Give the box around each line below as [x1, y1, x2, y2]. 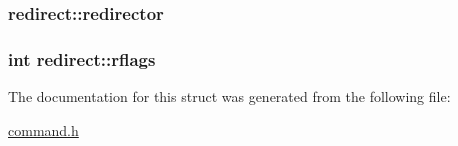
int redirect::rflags [8, 46, 156, 71]
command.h [8, 119, 79, 140]
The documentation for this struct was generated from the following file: [8, 86, 451, 107]
